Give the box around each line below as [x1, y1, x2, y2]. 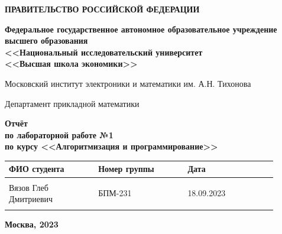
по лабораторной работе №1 [5, 128, 114, 141]
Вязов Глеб [9, 181, 48, 193]
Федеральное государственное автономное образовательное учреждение [5, 22, 277, 35]
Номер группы [98, 162, 154, 175]
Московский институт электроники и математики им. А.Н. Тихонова [5, 77, 251, 89]
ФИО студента [9, 162, 64, 175]
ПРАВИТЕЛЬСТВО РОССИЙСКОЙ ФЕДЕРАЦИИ [5, 3, 200, 15]
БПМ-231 [98, 187, 132, 199]
